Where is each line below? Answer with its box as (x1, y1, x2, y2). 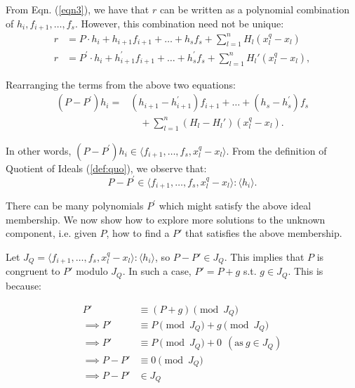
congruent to (6, 264, 60, 278)
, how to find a (106, 226, 170, 240)
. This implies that (224, 249, 304, 264)
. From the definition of (226, 143, 327, 157)
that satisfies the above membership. (185, 226, 342, 240)
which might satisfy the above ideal (159, 198, 312, 213)
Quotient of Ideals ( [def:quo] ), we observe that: (6, 160, 207, 175)
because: (6, 278, 42, 292)
